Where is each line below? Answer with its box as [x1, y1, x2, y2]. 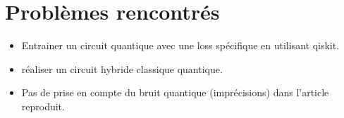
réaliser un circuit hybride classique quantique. [21, 61, 223, 76]
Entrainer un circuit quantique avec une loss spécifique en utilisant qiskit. [21, 38, 340, 53]
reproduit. [21, 98, 65, 113]
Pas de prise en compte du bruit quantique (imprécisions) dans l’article [21, 85, 329, 100]
